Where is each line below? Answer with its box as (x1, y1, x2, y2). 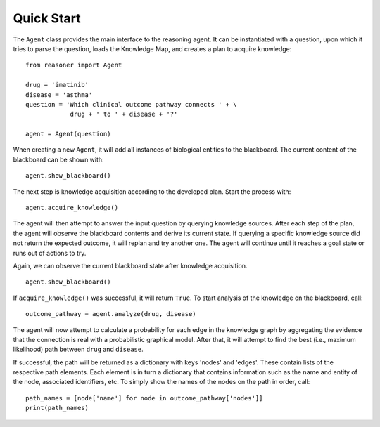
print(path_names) (25, 404, 89, 412)
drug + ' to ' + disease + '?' (70, 110, 178, 119)
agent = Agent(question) (25, 130, 111, 138)
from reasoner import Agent (25, 61, 122, 70)
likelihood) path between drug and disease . (13, 345, 144, 354)
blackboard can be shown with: (13, 155, 105, 164)
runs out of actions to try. (13, 249, 87, 257)
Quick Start (13, 11, 81, 26)
